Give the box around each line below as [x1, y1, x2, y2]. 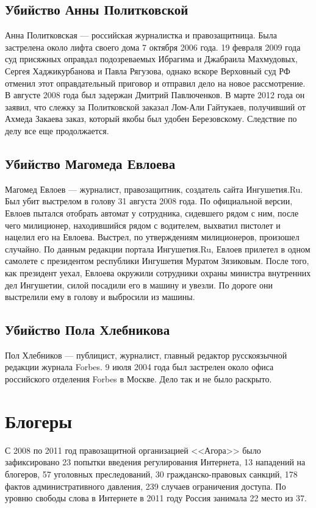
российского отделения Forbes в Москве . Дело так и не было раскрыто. [5, 373, 272, 385]
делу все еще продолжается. [5, 124, 109, 137]
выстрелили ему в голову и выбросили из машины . [5, 290, 195, 303]
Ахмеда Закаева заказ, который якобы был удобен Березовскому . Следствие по [5, 112, 297, 125]
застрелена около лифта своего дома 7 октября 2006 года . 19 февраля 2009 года [5, 40, 301, 53]
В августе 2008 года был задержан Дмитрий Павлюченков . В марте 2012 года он [5, 88, 305, 101]
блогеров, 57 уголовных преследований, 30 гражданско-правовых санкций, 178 [5, 467, 298, 480]
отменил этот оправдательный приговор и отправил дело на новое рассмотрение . [5, 76, 306, 89]
